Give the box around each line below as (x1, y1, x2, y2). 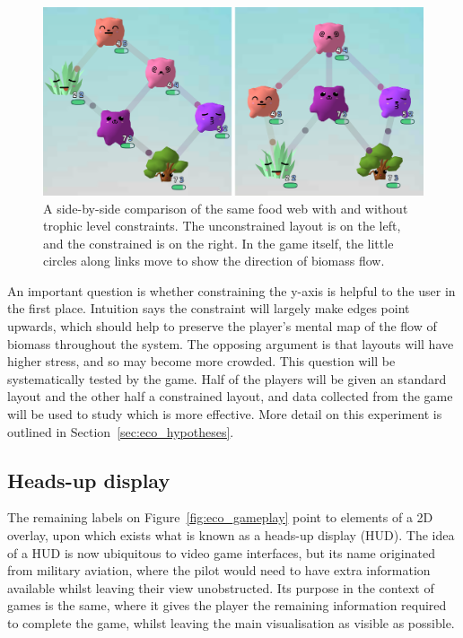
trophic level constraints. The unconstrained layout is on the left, (43, 216, 401, 235)
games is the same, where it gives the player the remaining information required (7, 596, 447, 615)
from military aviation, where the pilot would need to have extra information (7, 561, 431, 580)
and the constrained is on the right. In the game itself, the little (43, 233, 394, 252)
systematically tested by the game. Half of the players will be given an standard (7, 369, 447, 388)
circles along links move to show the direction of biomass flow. (43, 251, 385, 270)
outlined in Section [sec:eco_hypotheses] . (7, 422, 234, 441)
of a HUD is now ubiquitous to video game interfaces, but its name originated (7, 543, 435, 562)
